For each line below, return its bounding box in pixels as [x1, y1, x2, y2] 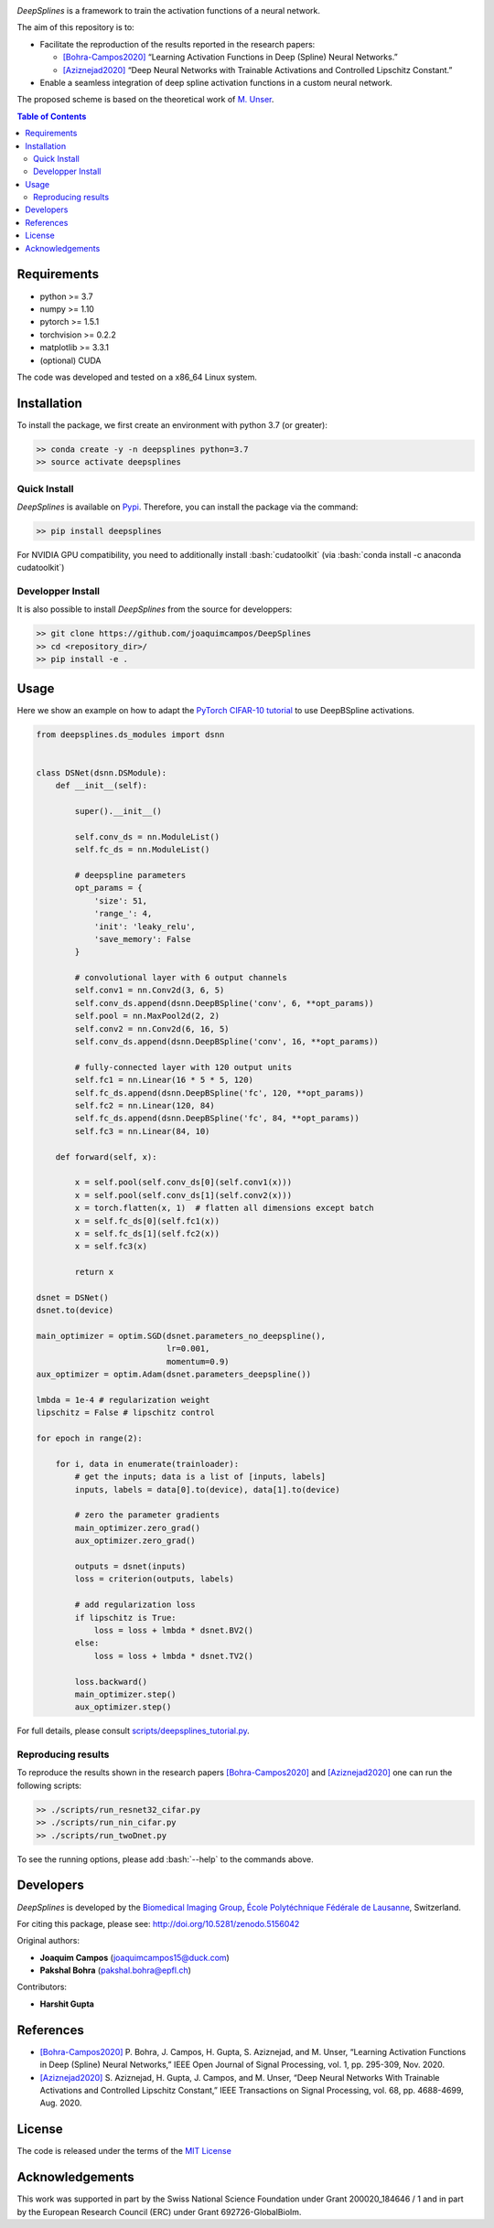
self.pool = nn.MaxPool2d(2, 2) [74, 1011, 220, 1022]
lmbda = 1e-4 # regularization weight [36, 1395, 210, 1405]
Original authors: [16, 1935, 81, 1946]
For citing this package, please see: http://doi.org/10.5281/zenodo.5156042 [16, 1918, 300, 1929]
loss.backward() [74, 1676, 148, 1687]
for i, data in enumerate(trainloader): [55, 1459, 240, 1469]
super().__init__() [74, 806, 162, 816]
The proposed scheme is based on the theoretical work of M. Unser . [16, 94, 274, 105]
